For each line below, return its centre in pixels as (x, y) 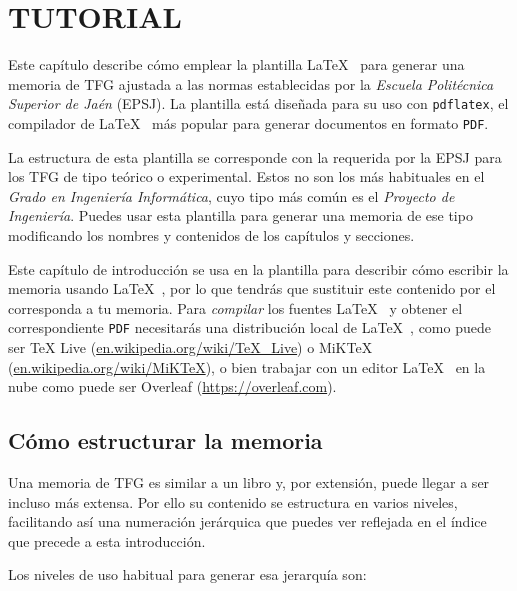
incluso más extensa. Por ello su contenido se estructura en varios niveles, (233, 501)
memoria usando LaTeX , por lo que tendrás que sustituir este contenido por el (252, 288)
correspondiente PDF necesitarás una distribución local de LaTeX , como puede (249, 327)
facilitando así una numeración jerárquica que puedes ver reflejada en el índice (247, 521)
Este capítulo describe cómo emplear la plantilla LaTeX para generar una (236, 64)
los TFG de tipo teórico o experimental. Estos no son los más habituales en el (246, 176)
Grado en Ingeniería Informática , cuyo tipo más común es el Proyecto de (231, 195)
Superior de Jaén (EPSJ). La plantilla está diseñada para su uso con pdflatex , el (258, 103)
